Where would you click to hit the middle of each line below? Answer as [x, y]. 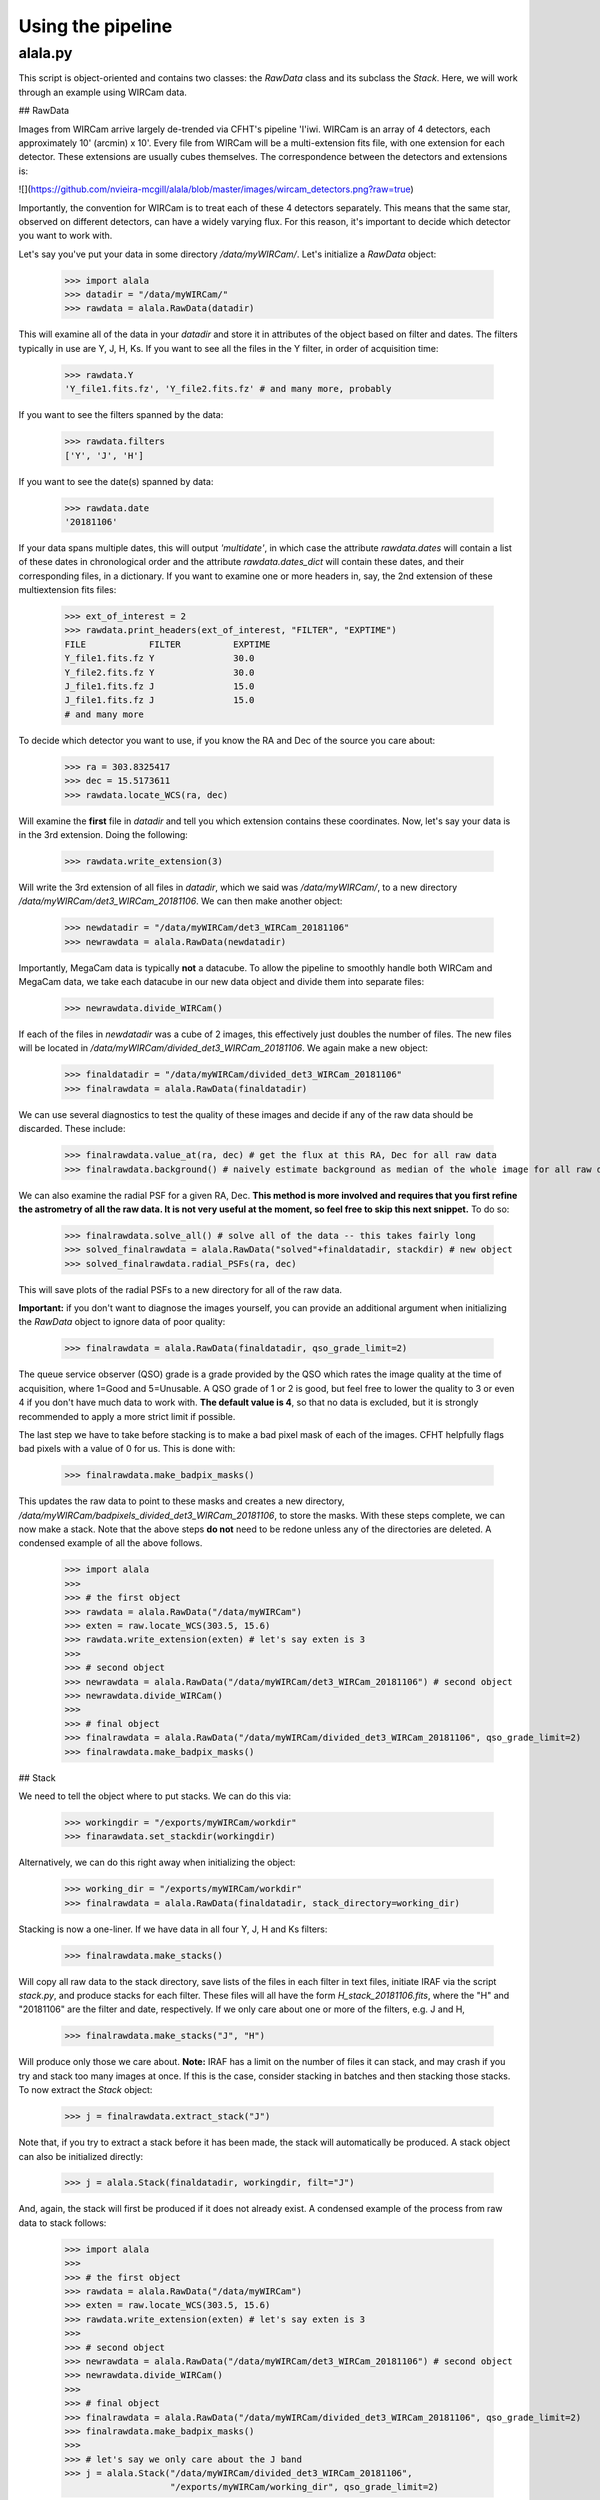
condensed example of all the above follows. [110, 1543]
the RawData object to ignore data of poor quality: [122, 1322]
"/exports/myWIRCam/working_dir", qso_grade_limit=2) [305, 2487]
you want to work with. [65, 236]
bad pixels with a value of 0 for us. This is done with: [127, 1449]
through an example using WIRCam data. [102, 92]
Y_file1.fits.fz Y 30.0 [159, 658]
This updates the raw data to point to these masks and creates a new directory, [181, 1501]
